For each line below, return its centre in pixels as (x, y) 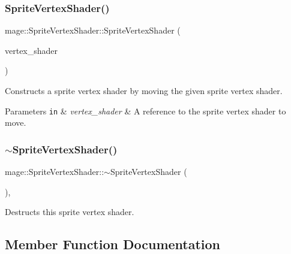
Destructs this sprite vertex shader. (70, 212)
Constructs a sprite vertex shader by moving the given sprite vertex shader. (144, 90)
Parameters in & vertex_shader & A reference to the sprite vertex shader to (145, 111)
